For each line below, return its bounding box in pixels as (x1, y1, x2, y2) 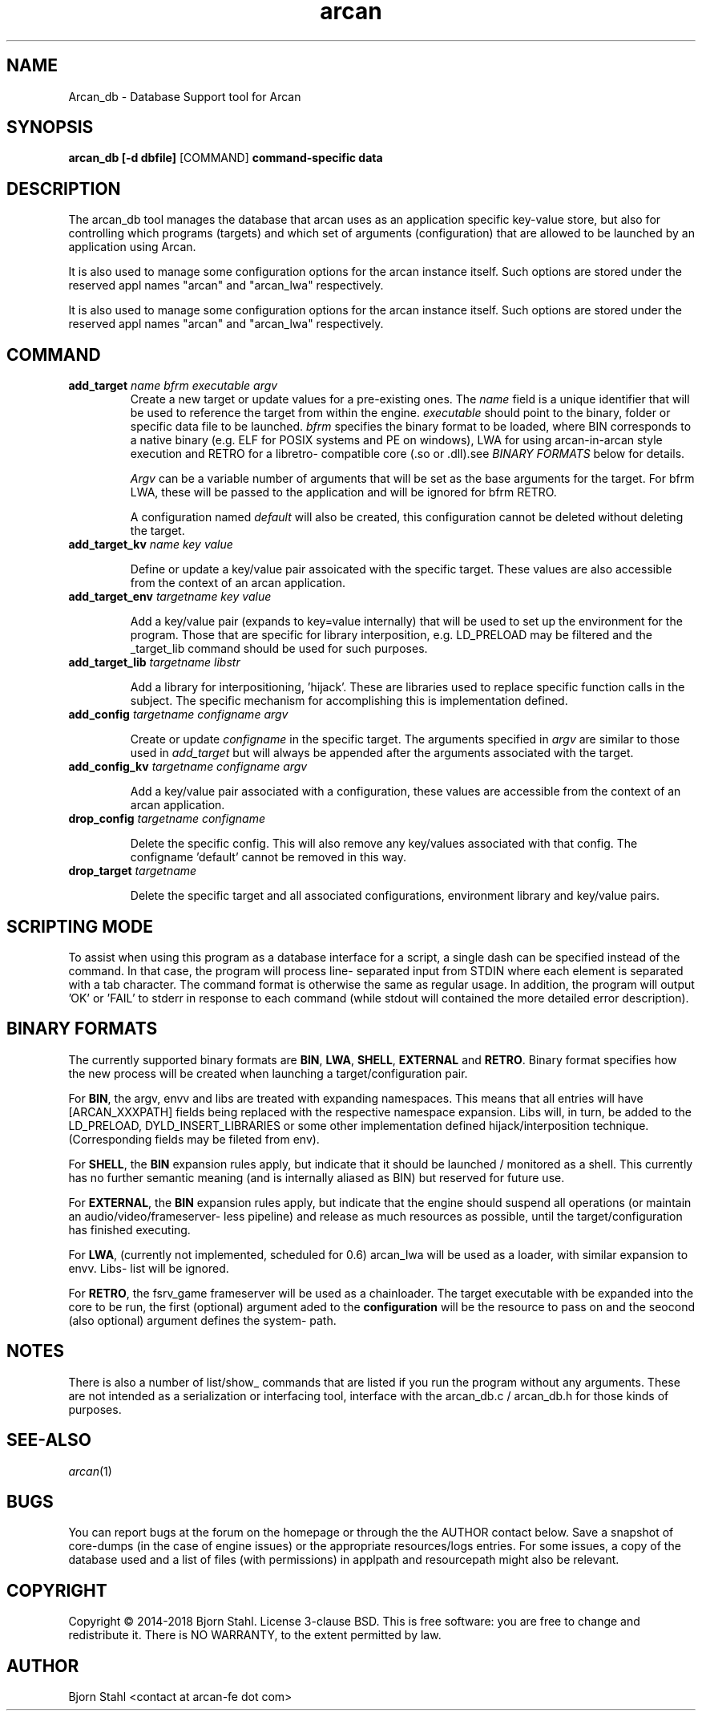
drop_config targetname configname (68, 812, 266, 826)
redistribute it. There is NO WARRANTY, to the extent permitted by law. (68, 1628, 442, 1642)
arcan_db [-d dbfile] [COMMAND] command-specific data (68, 151, 383, 165)
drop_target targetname (68, 864, 197, 878)
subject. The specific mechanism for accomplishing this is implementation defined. (130, 694, 568, 708)
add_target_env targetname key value (68, 589, 272, 604)
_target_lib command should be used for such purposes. (130, 642, 428, 656)
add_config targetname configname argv (68, 707, 288, 722)
